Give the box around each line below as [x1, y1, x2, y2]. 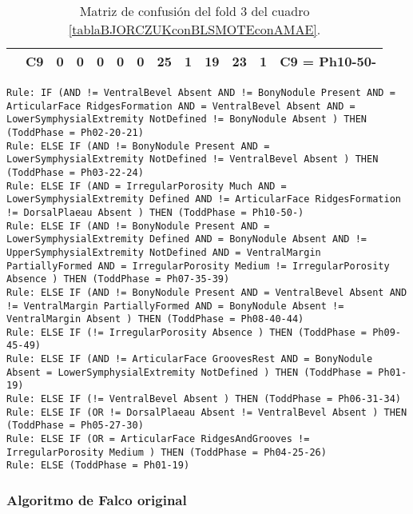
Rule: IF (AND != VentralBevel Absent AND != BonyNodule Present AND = [6, 87, 395, 98]
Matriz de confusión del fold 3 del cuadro [79, 2, 310, 20]
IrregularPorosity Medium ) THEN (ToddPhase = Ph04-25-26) [6, 446, 327, 458]
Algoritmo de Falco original [6, 489, 187, 509]
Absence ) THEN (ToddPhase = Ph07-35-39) [6, 273, 230, 285]
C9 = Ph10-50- [280, 52, 377, 70]
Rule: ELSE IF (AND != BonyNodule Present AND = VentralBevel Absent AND [6, 286, 407, 298]
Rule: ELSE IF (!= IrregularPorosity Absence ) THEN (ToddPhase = [6, 326, 367, 338]
